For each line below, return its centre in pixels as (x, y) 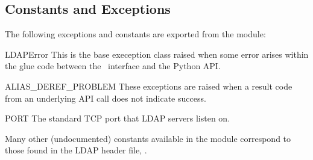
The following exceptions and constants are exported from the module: (135, 34)
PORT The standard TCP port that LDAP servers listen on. (118, 118)
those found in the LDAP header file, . (76, 150)
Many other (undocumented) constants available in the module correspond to (148, 138)
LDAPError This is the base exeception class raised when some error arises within (157, 54)
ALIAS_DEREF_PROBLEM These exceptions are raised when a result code (149, 86)
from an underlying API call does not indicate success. (106, 98)
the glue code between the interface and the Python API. (113, 66)
